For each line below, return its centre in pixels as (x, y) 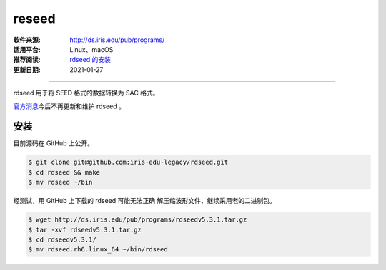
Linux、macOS (91, 49)
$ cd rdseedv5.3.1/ (62, 239)
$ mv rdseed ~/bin (60, 182)
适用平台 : (27, 49)
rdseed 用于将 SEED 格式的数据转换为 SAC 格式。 (86, 93)
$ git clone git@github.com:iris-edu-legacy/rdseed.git (128, 162)
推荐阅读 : (27, 60)
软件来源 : (27, 40)
